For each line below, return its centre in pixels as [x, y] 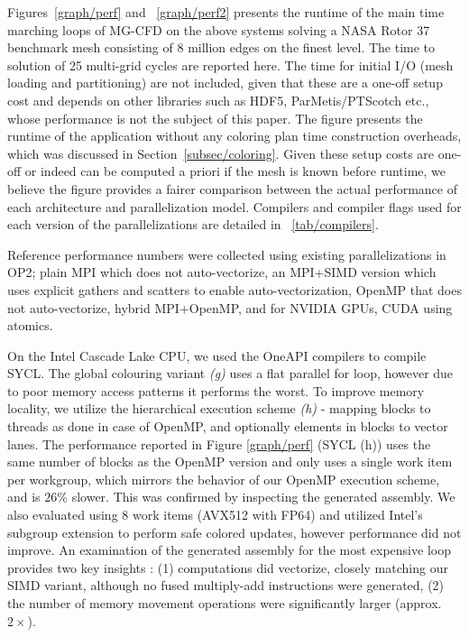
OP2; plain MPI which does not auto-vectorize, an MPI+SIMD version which [222, 272]
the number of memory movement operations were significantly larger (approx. [225, 603]
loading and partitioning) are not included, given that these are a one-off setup [225, 83]
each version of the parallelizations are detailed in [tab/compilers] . [193, 224]
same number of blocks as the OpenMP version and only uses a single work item [230, 462]
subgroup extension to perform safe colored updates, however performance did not [234, 532]
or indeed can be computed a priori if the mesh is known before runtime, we [235, 171]
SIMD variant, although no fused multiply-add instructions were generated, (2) [226, 585]
